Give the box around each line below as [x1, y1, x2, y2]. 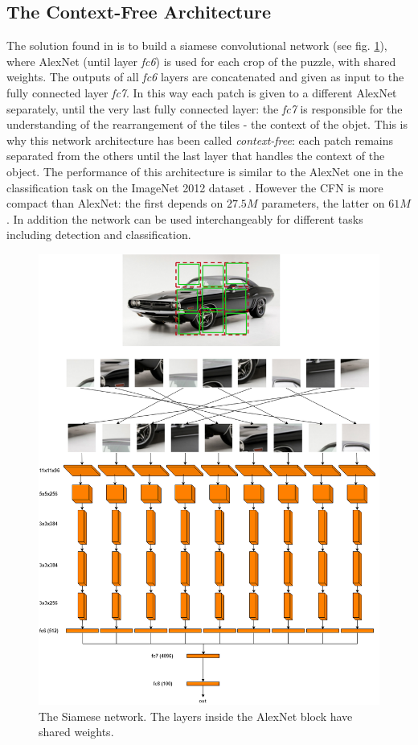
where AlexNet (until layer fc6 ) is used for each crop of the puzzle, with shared [6, 52, 396, 69]
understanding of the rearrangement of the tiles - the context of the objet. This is [6, 116, 408, 133]
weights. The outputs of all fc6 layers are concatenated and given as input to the [6, 68, 404, 85]
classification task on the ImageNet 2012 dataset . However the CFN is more [6, 179, 383, 196]
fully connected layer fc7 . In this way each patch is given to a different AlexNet [6, 84, 397, 101]
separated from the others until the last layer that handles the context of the [6, 147, 385, 164]
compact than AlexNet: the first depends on [6, 195, 223, 212]
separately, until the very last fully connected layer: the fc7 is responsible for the [6, 100, 403, 117]
